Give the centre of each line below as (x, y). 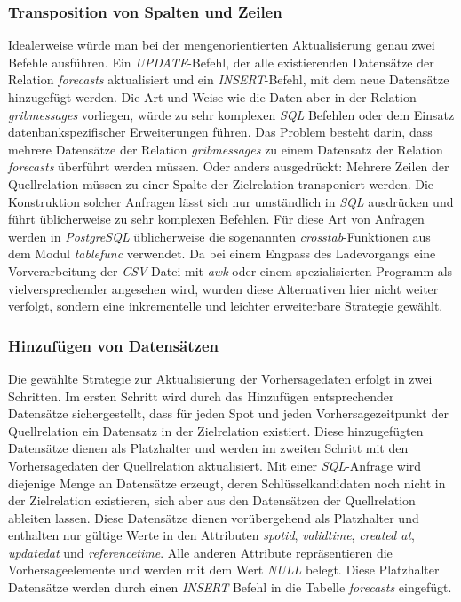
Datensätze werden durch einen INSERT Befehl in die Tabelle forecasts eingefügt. (230, 587)
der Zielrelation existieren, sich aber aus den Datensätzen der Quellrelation (212, 500)
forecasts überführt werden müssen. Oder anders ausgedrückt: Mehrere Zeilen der (229, 166)
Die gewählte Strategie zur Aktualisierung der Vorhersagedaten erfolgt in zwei (220, 378)
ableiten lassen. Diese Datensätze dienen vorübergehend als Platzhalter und (214, 517)
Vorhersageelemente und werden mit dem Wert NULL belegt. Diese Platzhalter (224, 570)
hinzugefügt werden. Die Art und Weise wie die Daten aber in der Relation (212, 97)
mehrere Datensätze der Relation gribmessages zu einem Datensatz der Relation (226, 149)
